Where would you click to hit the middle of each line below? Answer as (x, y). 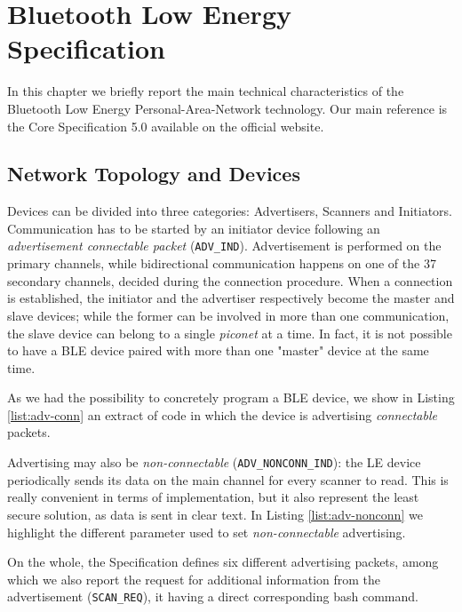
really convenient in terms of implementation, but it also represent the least (213, 497)
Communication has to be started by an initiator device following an (194, 228)
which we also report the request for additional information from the (194, 579)
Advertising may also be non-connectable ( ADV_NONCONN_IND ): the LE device (214, 462)
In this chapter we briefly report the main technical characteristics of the (206, 91)
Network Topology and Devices (154, 174)
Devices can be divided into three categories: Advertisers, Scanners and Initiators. (230, 211)
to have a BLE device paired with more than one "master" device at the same (218, 350)
